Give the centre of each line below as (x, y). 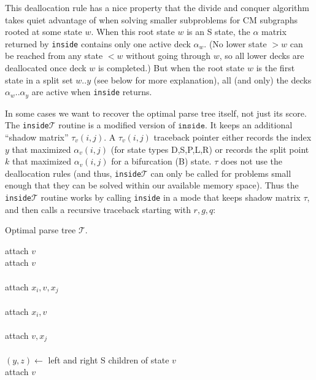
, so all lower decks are (262, 56)
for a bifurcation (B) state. (161, 161)
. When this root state (133, 32)
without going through (168, 56)
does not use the (252, 161)
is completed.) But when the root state (171, 68)
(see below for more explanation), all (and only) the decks (202, 79)
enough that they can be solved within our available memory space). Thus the (152, 185)
